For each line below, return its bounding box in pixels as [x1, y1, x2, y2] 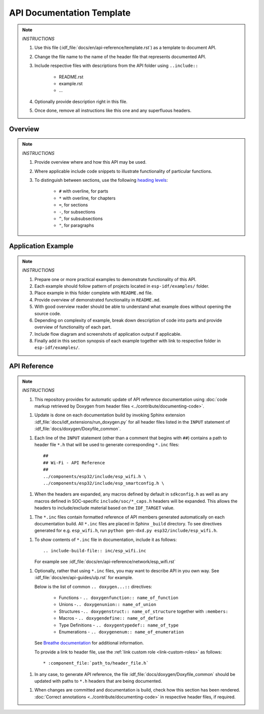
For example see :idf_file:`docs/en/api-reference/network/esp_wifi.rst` [34, 559, 176, 564]
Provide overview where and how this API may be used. [34, 159, 147, 165]
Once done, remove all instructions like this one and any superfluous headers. [34, 108, 192, 113]
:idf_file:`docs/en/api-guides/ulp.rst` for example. [34, 575, 133, 581]
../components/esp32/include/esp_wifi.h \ [43, 474, 147, 479]
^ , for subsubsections [59, 216, 103, 221]
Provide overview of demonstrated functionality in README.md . [34, 297, 161, 303]
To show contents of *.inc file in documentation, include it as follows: [34, 537, 177, 542]
